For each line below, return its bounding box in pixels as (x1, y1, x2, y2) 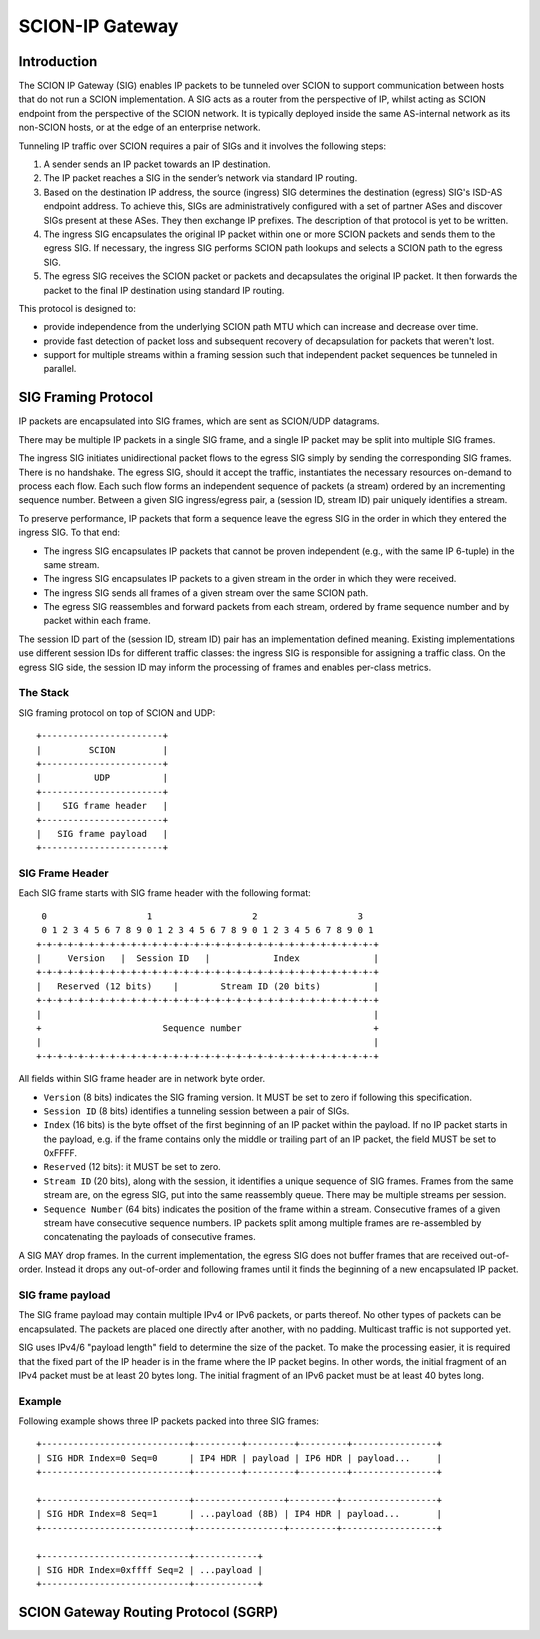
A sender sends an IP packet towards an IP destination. (43, 158, 271, 170)
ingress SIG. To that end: (18, 526, 120, 539)
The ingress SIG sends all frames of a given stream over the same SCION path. (43, 586, 369, 599)
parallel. (43, 363, 77, 375)
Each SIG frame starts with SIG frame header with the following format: (18, 887, 312, 899)
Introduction (18, 53, 98, 70)
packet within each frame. (43, 615, 152, 627)
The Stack (18, 686, 70, 700)
